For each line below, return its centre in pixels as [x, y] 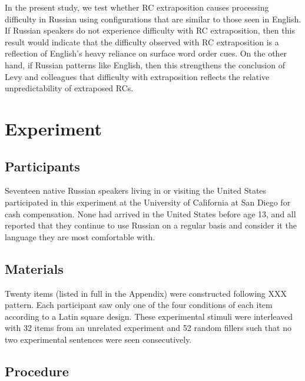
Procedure [37, 371]
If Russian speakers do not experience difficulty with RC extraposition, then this [150, 30]
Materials [34, 268]
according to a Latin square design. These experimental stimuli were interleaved [149, 316]
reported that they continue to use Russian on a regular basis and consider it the [151, 225]
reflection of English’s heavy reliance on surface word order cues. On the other [146, 53]
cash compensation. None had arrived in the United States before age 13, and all [150, 213]
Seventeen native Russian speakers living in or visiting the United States [136, 190]
